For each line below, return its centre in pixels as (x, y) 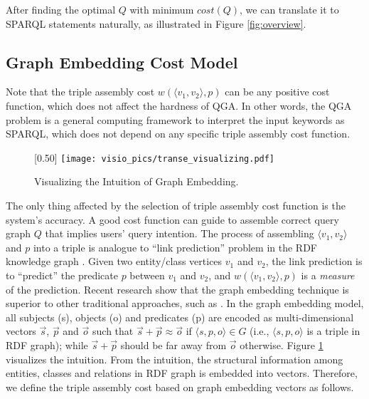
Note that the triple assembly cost (80, 92)
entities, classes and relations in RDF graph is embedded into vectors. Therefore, (182, 373)
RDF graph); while (47, 344)
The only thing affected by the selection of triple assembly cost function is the (176, 206)
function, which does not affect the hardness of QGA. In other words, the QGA (179, 105)
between (147, 275)
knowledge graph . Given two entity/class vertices (114, 261)
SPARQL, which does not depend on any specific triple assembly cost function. (178, 134)
